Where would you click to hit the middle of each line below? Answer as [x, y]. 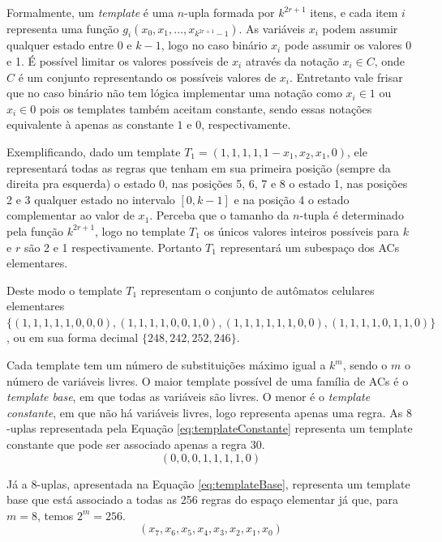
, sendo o [365, 365]
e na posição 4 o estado [292, 199]
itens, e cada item [354, 12]
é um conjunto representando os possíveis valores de [147, 77]
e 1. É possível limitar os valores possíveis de [118, 60]
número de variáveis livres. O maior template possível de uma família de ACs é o [208, 380]
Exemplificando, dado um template [94, 151]
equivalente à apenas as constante [90, 124]
